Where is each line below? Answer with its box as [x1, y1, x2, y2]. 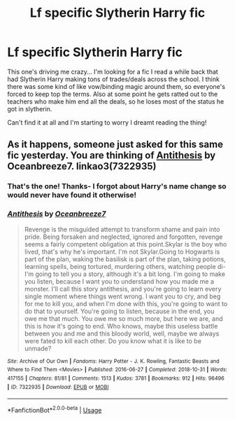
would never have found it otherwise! [7, 191, 137, 200]
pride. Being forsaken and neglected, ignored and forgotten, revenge [24, 233, 223, 241]
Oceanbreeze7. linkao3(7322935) [7, 160, 157, 172]
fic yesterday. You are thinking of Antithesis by [7, 149, 216, 162]
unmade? [24, 344, 52, 352]
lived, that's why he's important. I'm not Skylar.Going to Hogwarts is [24, 247, 220, 256]
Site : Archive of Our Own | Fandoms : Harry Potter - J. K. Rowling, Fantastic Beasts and [7, 357, 220, 365]
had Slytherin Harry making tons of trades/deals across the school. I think [7, 75, 220, 83]
